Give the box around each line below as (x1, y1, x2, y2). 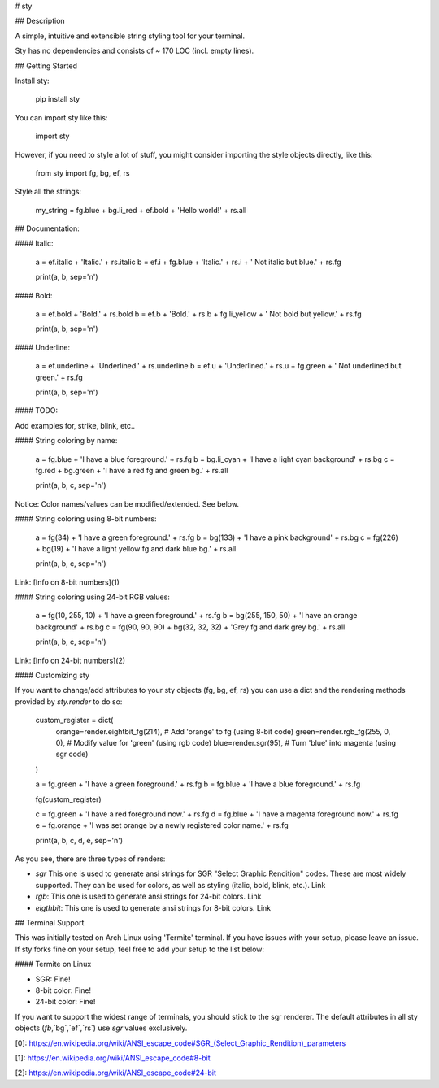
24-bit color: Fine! (35, 997, 96, 1007)
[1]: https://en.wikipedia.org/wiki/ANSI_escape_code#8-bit (15, 1053, 211, 1063)
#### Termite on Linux (15, 960, 92, 969)
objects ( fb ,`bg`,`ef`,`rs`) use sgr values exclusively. (15, 1023, 188, 1033)
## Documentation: (15, 224, 80, 233)
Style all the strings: (15, 187, 81, 197)
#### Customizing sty (15, 671, 89, 681)
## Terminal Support (15, 918, 85, 928)
